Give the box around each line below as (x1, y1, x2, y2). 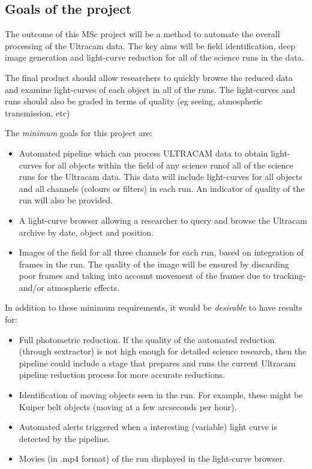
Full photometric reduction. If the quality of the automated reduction (19, 333, 275, 345)
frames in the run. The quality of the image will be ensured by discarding (19, 257, 289, 270)
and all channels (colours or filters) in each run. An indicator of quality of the (19, 182, 305, 194)
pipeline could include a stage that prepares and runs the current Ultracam (19, 356, 296, 369)
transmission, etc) (5, 106, 70, 119)
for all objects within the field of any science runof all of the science (44, 158, 293, 171)
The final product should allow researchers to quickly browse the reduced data (5, 71, 293, 83)
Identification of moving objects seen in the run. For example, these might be (19, 389, 303, 401)
